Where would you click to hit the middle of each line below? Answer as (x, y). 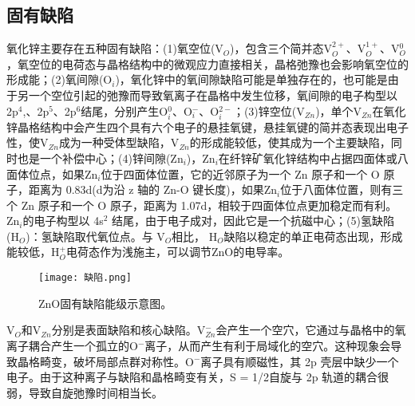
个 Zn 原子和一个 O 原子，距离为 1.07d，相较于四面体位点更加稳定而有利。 (202, 205)
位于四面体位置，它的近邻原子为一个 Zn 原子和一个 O (240, 173)
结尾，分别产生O (125, 110)
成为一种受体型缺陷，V (119, 142)
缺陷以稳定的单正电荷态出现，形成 (313, 236)
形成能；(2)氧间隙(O (59, 79)
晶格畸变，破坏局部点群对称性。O (105, 361)
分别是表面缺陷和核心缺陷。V (128, 330)
